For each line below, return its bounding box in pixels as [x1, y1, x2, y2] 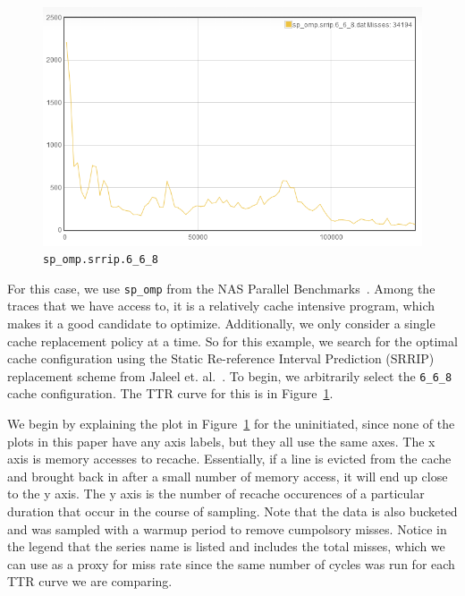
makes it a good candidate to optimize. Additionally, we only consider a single [7, 314, 435, 333]
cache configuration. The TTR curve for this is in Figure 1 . [7, 384, 334, 403]
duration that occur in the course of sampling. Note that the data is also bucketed [7, 502, 458, 521]
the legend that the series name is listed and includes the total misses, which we [7, 537, 445, 556]
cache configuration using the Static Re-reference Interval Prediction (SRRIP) [7, 349, 435, 368]
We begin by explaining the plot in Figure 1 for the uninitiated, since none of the [7, 414, 455, 433]
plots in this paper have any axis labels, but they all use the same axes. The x [7, 431, 435, 450]
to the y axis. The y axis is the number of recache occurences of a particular [7, 484, 425, 503]
